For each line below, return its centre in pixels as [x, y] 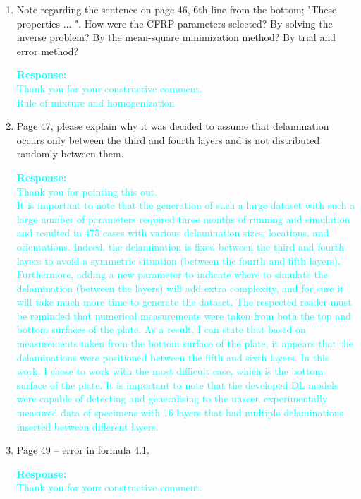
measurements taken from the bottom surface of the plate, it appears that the [185, 343]
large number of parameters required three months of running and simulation [183, 218]
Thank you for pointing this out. [87, 191]
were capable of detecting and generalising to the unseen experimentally [172, 398]
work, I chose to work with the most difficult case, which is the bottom [170, 371]
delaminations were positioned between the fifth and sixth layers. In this [173, 357]
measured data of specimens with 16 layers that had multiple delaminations [180, 413]
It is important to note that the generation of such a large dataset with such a [186, 205]
